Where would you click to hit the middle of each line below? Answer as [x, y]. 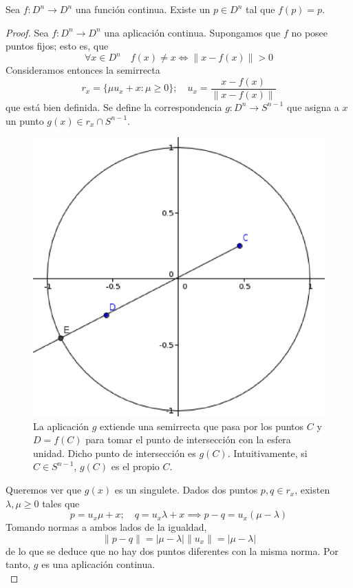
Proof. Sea [27, 32]
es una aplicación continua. [98, 564]
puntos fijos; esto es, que [57, 46]
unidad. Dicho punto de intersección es [115, 453]
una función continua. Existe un [143, 9]
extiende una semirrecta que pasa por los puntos [202, 426]
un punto [25, 120]
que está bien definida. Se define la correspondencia [114, 107]
